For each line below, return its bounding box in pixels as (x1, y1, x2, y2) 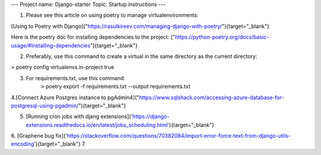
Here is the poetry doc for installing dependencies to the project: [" (11, 33, 175, 41)
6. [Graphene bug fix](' (11, 132, 68, 140)
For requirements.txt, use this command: (26, 74, 125, 81)
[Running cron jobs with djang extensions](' (26, 113, 133, 120)
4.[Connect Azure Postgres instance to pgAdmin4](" (11, 94, 140, 101)
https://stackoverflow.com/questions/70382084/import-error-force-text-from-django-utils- (67, 132, 291, 140)
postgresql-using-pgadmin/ (11, 102, 79, 109)
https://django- (132, 113, 169, 120)
